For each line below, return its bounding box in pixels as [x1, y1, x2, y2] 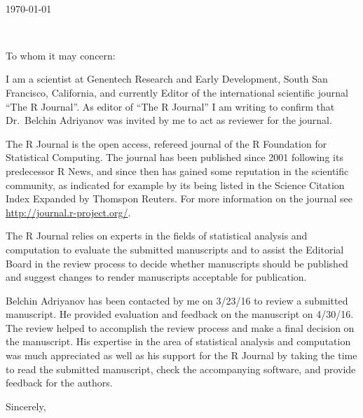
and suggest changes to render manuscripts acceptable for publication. [6, 270, 307, 284]
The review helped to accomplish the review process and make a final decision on [6, 320, 355, 335]
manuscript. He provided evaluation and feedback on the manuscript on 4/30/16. [6, 307, 354, 321]
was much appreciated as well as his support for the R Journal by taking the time [6, 348, 357, 363]
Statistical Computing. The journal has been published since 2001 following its [6, 150, 343, 165]
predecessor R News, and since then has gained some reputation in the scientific [6, 163, 349, 178]
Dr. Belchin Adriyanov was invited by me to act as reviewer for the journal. [6, 113, 332, 127]
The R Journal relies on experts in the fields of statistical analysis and [6, 228, 308, 243]
